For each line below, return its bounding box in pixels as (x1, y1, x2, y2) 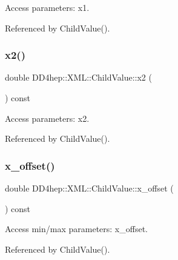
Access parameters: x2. (5, 112, 90, 124)
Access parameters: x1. (5, 1, 90, 13)
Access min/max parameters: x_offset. (5, 222, 148, 235)
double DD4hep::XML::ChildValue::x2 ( (5, 71, 152, 84)
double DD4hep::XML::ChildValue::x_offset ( (5, 182, 174, 194)
